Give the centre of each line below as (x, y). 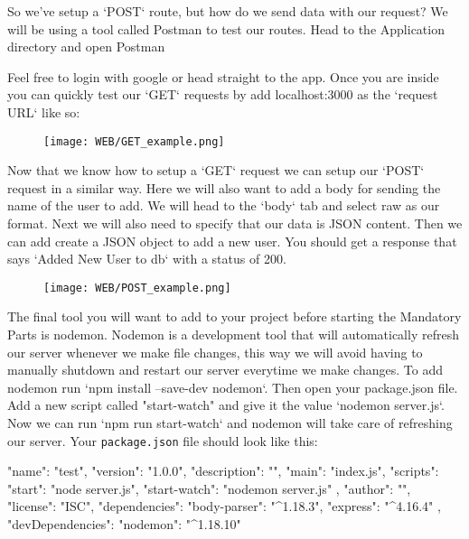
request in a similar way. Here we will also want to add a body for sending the (224, 187)
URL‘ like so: (44, 112)
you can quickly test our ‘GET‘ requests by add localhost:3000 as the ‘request (223, 94)
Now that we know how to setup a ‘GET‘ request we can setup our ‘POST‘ (216, 170)
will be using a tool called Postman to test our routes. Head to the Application (226, 28)
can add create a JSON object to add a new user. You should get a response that (232, 241)
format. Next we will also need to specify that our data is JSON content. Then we (235, 223)
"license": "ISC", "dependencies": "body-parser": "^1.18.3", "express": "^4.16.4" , (224, 506)
